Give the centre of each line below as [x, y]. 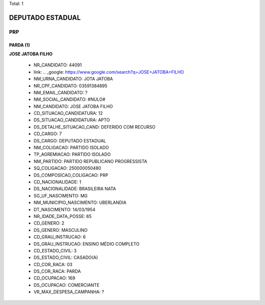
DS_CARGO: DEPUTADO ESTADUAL [70, 140]
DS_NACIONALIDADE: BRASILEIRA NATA [75, 189]
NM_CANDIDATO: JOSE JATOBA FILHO [73, 106]
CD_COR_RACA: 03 [53, 264]
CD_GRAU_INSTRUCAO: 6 [60, 237]
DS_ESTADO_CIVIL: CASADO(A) [66, 257]
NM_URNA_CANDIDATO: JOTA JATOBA [73, 79]
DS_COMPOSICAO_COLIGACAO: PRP [71, 175]
